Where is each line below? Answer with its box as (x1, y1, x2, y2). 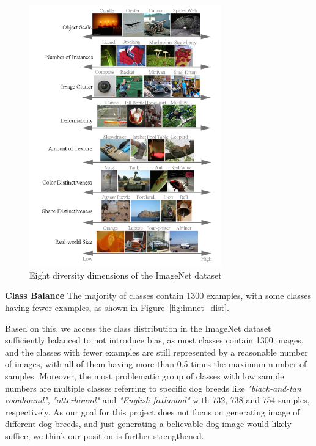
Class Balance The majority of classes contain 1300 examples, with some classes (5, 289, 311, 302)
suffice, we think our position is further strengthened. (5, 430, 204, 442)
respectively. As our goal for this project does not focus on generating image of (5, 405, 300, 418)
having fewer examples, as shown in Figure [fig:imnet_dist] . (5, 301, 229, 314)
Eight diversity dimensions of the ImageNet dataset (29, 268, 222, 281)
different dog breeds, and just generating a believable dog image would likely (5, 417, 292, 430)
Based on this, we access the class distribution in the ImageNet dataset (5, 321, 271, 334)
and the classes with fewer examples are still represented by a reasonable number (5, 345, 308, 358)
